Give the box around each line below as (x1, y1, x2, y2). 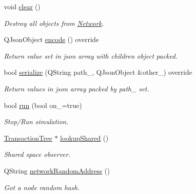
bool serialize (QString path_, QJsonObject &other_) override (4, 67, 192, 77)
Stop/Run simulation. (4, 116, 69, 127)
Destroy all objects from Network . (4, 18, 104, 28)
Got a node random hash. (4, 182, 80, 192)
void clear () (4, 1, 40, 11)
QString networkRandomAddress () (4, 165, 110, 175)
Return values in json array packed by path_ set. (4, 83, 149, 93)
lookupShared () (60, 132, 109, 143)
